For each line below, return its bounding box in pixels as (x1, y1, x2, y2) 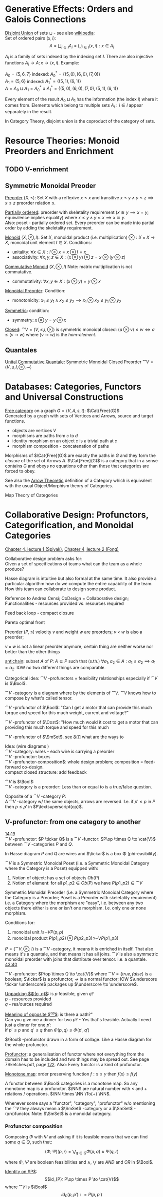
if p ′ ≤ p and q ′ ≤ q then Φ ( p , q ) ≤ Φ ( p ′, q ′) (5, 1027, 90, 1033)
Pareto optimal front (5, 619, 45, 625)
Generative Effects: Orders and (5, 3, 133, 15)
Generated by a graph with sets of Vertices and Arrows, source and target (5, 413, 153, 419)
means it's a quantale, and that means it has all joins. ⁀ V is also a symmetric (5, 951, 158, 957)
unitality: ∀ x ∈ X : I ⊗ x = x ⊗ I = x (12, 249, 87, 255)
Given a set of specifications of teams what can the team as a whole (5, 561, 142, 567)
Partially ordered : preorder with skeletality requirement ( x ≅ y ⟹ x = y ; (5, 209, 149, 215)
